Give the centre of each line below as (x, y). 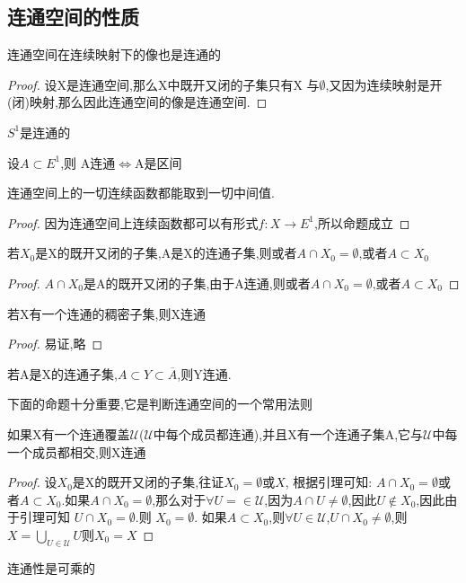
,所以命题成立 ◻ (362, 222)
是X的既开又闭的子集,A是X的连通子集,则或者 (166, 253)
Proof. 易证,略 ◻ (55, 344)
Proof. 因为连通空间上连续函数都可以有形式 (133, 222)
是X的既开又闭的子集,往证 (148, 482)
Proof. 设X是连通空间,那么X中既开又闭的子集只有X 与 (163, 84)
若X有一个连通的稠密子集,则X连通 (106, 313)
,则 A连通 (88, 162)
